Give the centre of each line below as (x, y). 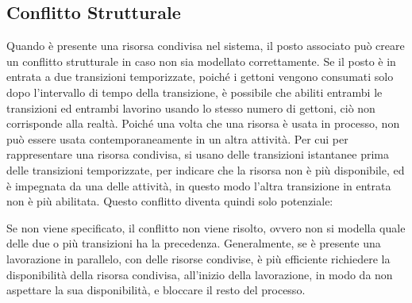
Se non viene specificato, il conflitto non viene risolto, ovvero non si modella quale (206, 227)
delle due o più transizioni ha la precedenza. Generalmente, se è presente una (194, 243)
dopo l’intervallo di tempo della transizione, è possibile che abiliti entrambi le (194, 92)
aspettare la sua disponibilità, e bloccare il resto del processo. (156, 290)
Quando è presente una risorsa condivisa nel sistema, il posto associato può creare (206, 46)
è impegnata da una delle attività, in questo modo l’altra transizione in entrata (199, 185)
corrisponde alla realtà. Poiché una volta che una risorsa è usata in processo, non (203, 123)
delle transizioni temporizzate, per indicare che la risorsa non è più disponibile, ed (206, 169)
